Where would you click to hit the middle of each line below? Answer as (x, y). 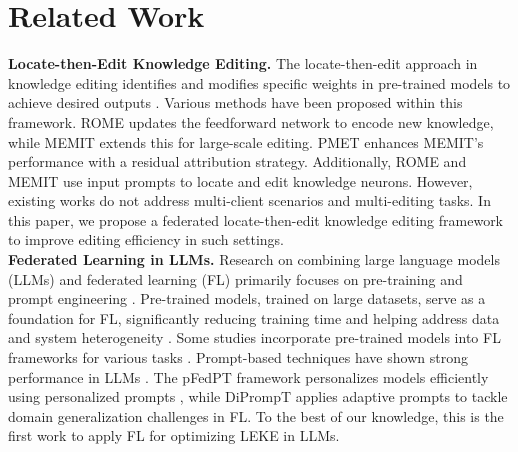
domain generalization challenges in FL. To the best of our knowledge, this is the (256, 415)
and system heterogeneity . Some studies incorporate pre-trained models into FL (254, 337)
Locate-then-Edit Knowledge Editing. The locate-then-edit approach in (243, 63)
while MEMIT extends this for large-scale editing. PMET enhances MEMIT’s (246, 141)
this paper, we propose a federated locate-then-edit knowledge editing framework (256, 219)
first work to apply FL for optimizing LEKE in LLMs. (174, 435)
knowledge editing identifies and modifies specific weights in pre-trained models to (259, 82)
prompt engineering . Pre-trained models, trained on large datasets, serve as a (247, 298)
